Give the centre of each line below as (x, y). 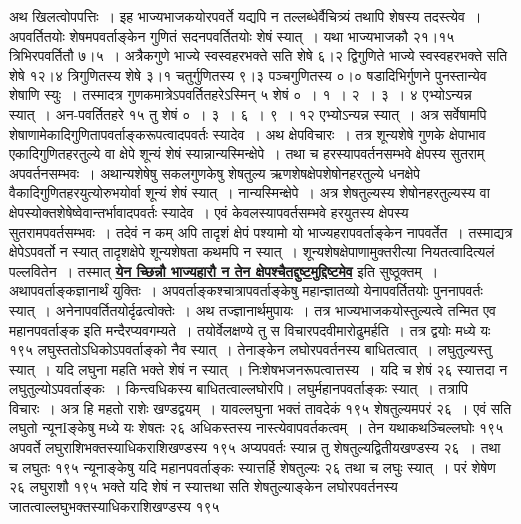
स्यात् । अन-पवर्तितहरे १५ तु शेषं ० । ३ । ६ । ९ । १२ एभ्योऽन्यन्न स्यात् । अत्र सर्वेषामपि (248, 113)
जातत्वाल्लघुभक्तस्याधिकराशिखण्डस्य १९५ (114, 505)
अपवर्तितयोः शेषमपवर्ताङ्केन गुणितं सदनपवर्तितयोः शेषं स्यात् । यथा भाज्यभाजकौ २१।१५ (232, 35)
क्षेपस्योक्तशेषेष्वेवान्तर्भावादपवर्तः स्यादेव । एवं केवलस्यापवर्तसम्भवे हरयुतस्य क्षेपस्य (209, 211)
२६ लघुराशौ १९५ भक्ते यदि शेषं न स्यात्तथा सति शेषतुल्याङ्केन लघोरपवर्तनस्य (203, 486)
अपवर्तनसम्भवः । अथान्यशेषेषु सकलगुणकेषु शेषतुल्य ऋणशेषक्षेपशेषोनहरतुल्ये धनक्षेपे (214, 172)
